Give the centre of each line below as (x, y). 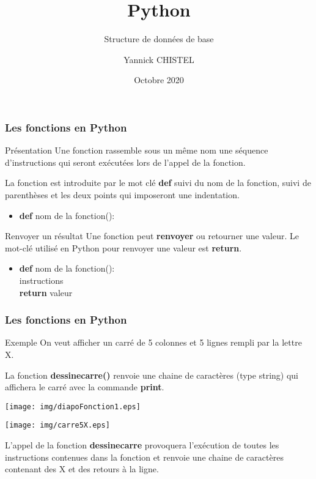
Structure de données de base (159, 39)
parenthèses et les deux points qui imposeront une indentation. (122, 194)
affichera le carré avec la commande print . (85, 387)
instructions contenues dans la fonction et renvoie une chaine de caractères (144, 457)
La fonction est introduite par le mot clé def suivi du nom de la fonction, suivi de (158, 183)
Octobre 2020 (159, 80)
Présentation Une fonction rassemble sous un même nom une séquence (137, 150)
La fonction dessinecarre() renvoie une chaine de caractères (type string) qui (152, 375)
